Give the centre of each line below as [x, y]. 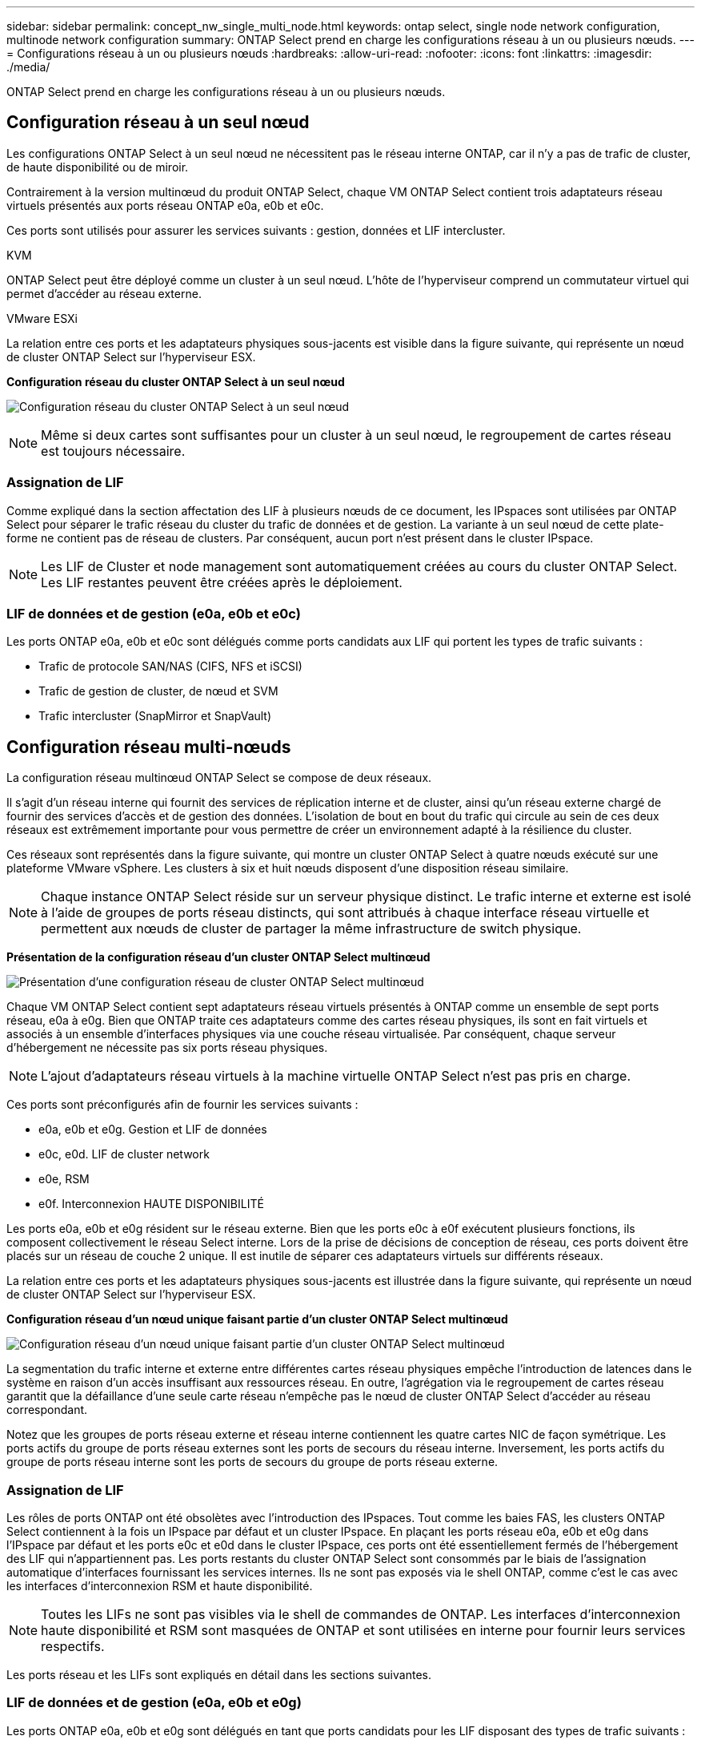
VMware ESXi [42, 318]
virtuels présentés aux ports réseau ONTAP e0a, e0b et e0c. [165, 205]
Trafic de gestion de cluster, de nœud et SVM [158, 691]
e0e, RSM [64, 1179]
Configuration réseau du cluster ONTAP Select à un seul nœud [176, 381]
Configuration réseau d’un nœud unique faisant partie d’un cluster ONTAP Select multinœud [257, 1319]
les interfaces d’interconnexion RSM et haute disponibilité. [160, 1585]
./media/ [28, 67]
